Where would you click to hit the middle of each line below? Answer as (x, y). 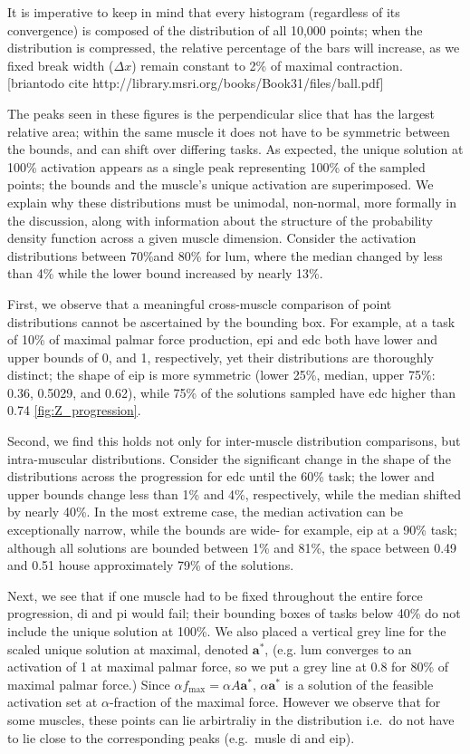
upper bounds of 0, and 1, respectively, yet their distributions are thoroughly (221, 357)
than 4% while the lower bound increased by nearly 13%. (165, 273)
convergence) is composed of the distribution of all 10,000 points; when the (215, 29)
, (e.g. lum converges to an (338, 648)
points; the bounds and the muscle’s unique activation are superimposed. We (221, 184)
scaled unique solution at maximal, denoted (128, 648)
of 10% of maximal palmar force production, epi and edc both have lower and (223, 339)
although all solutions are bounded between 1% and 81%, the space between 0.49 (232, 547)
